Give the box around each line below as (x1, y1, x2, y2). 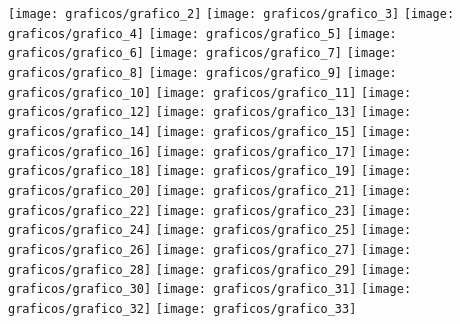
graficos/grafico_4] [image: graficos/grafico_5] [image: (8, 26, 397, 41)
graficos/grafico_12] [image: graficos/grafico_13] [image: (8, 105, 412, 120)
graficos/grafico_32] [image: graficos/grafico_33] (8, 301, 357, 316)
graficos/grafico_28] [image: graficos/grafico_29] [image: (8, 262, 412, 277)
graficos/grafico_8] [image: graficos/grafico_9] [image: (8, 65, 397, 80)
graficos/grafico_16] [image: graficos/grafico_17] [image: (8, 144, 412, 159)
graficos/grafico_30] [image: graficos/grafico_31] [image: (8, 282, 412, 297)
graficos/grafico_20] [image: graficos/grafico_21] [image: (8, 183, 412, 198)
